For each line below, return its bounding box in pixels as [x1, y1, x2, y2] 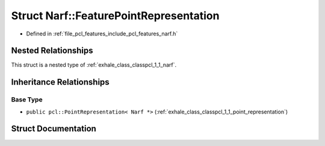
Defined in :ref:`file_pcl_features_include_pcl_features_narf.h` [26, 30, 178, 37]
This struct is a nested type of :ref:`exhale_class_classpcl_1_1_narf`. [11, 61, 177, 68]
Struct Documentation [11, 124, 96, 134]
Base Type [11, 96, 43, 104]
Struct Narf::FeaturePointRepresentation [11, 9, 220, 22]
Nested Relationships [11, 46, 93, 56]
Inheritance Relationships [11, 77, 110, 87]
